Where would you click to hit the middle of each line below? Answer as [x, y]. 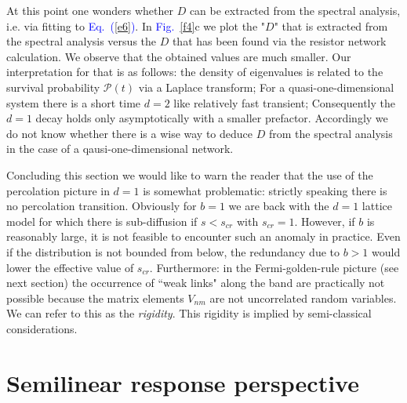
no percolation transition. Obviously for [102, 206]
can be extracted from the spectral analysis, [295, 10]
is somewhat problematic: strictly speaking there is [265, 190]
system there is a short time [74, 102]
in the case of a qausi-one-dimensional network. [120, 149]
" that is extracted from [331, 25]
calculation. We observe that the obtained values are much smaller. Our [179, 56]
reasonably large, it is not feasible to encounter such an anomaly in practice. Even [203, 236]
